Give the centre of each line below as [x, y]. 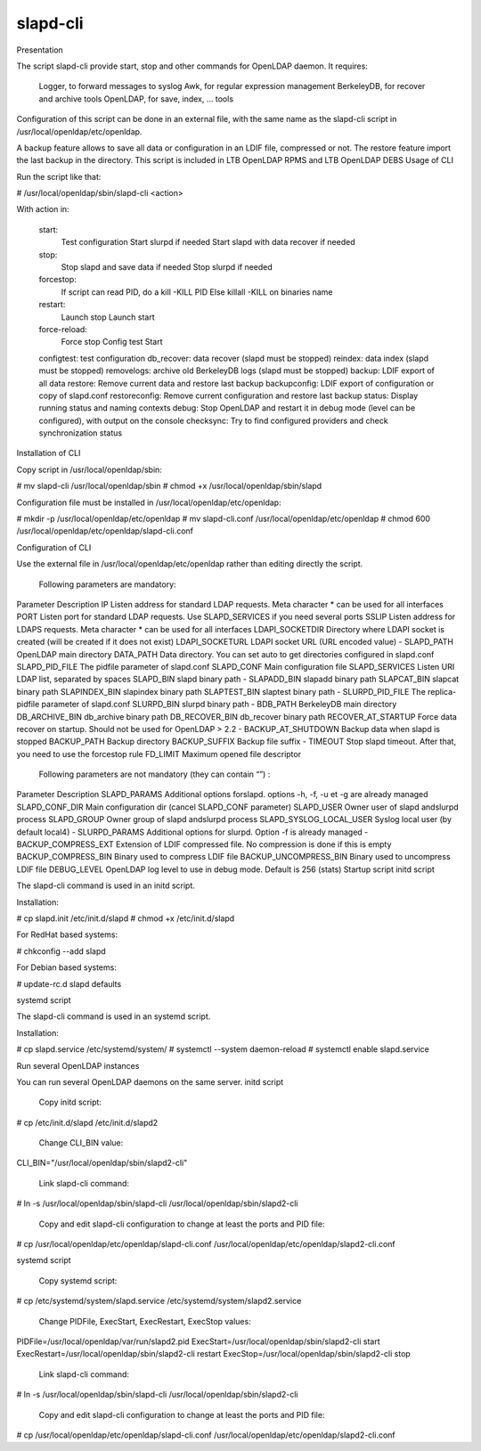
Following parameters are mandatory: [108, 584]
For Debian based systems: [67, 967]
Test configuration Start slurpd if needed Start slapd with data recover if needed [208, 242]
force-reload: [63, 329]
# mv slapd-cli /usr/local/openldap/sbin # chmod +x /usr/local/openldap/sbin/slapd [169, 486]
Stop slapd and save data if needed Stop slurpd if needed [167, 267]
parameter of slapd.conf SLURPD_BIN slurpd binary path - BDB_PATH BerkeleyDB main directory [219, 705]
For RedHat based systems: [67, 934]
